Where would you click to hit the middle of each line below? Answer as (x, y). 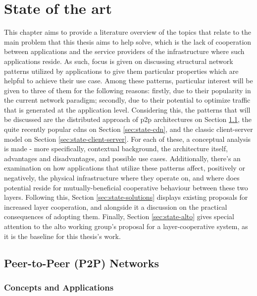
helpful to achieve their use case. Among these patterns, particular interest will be (128, 81)
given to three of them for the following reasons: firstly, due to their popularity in (128, 90)
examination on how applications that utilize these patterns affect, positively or (125, 168)
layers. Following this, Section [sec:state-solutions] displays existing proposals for (126, 197)
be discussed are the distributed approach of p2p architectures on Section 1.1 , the (128, 119)
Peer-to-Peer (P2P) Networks (82, 263)
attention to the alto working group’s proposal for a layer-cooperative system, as (126, 226)
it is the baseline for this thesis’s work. (62, 236)
